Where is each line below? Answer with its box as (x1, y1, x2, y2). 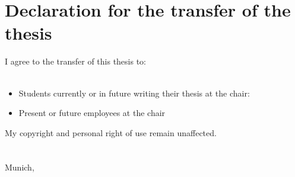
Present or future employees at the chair (18, 107, 166, 119)
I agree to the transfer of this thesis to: (5, 55, 147, 67)
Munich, (5, 161, 34, 173)
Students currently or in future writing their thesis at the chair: (18, 86, 250, 99)
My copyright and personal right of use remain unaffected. (5, 126, 217, 139)
